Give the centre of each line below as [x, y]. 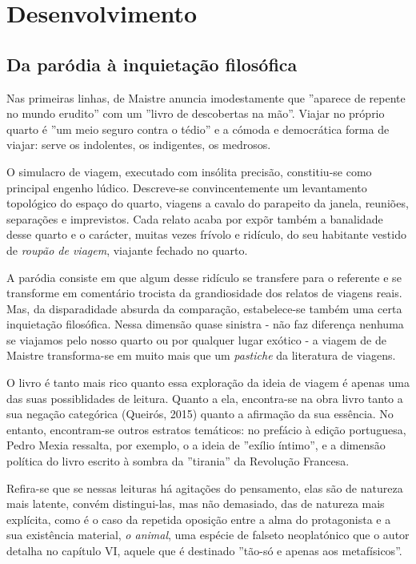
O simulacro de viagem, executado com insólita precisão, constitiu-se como [189, 171]
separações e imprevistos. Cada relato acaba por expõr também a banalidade [195, 218]
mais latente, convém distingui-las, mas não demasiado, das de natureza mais [196, 504]
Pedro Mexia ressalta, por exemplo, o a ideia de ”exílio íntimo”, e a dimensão [196, 445]
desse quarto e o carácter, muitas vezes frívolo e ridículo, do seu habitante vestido [206, 234]
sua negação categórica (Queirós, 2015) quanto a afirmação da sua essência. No [200, 414]
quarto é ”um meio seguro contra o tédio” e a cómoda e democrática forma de [198, 129]
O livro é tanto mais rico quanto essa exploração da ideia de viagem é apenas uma [208, 383]
